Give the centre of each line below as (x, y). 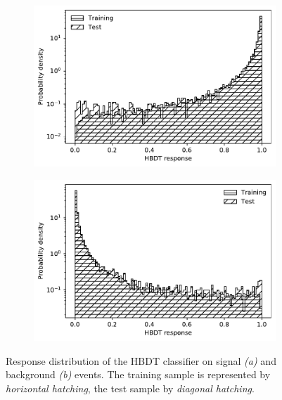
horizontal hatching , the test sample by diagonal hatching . (130, 388)
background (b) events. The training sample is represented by (138, 374)
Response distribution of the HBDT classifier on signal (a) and (141, 360)
